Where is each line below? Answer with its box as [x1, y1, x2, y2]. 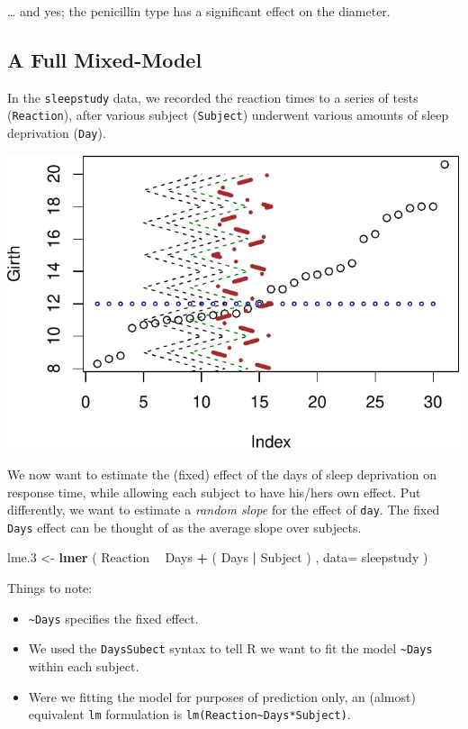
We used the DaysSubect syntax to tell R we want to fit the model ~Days [28, 639, 433, 658]
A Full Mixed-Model [7, 45, 202, 73]
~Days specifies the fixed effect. [28, 608, 199, 627]
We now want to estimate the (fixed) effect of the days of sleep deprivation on [7, 464, 436, 483]
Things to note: [7, 579, 93, 597]
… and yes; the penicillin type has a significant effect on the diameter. [7, 2, 391, 20]
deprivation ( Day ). [7, 123, 106, 142]
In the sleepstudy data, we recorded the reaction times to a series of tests [7, 87, 418, 106]
